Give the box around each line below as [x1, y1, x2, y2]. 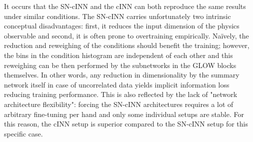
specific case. [4, 128, 43, 138]
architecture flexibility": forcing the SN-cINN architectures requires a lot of [4, 98, 233, 109]
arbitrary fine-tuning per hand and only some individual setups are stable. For [4, 108, 244, 119]
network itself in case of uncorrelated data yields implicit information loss [4, 79, 229, 89]
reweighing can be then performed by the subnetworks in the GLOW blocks [4, 59, 236, 70]
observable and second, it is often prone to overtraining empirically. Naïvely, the [4, 30, 249, 40]
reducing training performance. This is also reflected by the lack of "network [4, 89, 237, 99]
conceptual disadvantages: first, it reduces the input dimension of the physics [4, 20, 239, 31]
